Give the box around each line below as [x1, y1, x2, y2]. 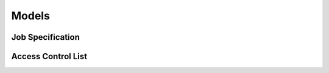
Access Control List [11, 51, 88, 62]
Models [11, 9, 50, 22]
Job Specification [11, 32, 80, 42]
